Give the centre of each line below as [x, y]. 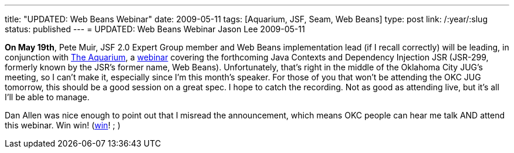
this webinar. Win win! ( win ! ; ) [63, 125]
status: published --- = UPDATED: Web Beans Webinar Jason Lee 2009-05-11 [155, 29]
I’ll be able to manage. [47, 97]
